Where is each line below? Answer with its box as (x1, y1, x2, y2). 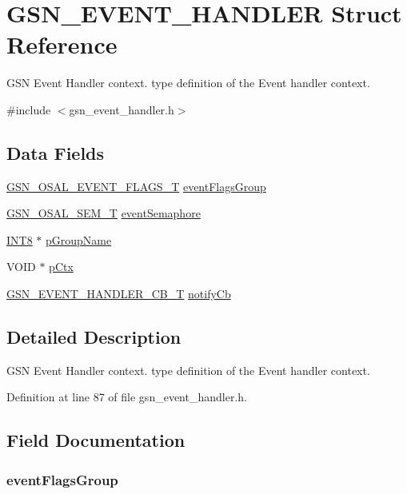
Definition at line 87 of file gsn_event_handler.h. (6, 388, 247, 405)
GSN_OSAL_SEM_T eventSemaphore (6, 205, 201, 221)
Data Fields (6, 140, 105, 165)
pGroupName (46, 231, 112, 248)
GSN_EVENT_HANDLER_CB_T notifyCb (6, 285, 231, 302)
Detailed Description (6, 325, 182, 349)
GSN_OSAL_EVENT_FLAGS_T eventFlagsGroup (6, 177, 266, 194)
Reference (6, 28, 118, 61)
